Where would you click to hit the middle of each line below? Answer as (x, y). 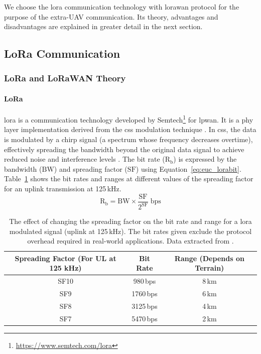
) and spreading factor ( (91, 168)
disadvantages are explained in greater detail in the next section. (103, 26)
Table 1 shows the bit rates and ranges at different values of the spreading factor (129, 179)
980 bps (145, 281)
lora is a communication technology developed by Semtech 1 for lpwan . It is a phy (129, 119)
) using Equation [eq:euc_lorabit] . (188, 168)
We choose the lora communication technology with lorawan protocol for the (122, 7)
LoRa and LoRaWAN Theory (65, 78)
